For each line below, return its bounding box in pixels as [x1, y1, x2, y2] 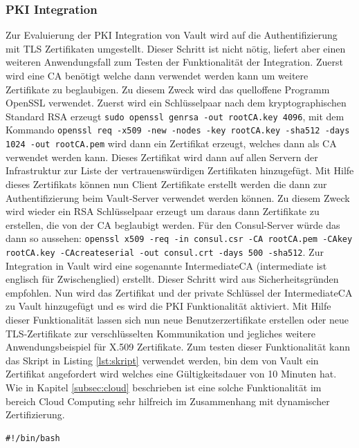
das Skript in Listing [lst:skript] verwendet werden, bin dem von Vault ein [6, 353, 319, 367]
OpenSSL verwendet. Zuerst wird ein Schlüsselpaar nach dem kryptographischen [6, 95, 347, 110]
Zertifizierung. [6, 407, 65, 422]
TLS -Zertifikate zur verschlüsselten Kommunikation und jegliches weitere [6, 326, 315, 340]
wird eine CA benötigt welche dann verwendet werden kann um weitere [6, 68, 309, 82]
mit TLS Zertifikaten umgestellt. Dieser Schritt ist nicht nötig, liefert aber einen [6, 41, 346, 55]
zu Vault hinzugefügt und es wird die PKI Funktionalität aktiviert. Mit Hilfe [6, 299, 331, 313]
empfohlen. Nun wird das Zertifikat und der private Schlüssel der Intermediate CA [6, 285, 353, 299]
